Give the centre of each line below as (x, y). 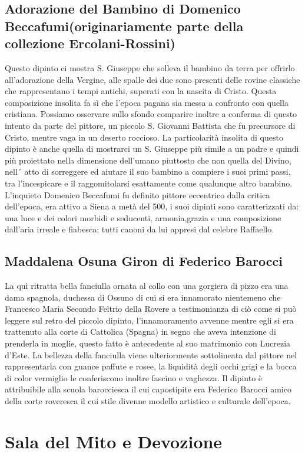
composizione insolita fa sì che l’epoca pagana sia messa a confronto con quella (147, 102)
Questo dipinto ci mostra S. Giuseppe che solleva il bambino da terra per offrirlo (150, 67)
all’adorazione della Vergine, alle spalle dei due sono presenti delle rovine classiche (152, 79)
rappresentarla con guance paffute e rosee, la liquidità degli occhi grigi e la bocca (151, 366)
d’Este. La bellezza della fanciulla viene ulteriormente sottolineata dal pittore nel (151, 354)
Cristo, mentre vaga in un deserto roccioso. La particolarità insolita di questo (144, 137)
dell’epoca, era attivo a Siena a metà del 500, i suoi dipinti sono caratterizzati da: (152, 206)
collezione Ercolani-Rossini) (90, 43)
